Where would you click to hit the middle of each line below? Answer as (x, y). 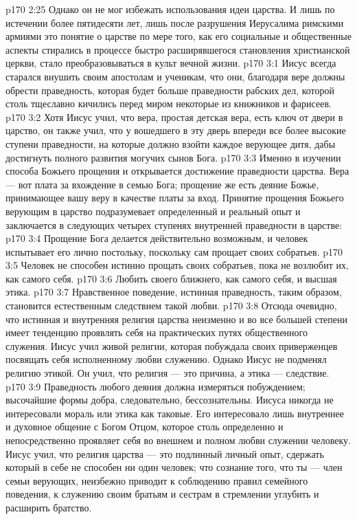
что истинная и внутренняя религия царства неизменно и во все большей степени (176, 319)
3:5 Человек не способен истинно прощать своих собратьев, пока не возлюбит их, (177, 265)
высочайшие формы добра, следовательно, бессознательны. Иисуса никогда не (170, 400)
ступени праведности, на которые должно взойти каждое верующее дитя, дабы (171, 143)
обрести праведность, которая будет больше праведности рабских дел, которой (170, 90)
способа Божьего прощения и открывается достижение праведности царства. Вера (177, 171)
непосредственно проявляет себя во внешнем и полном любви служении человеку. (178, 440)
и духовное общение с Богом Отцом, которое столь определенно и (145, 427)
